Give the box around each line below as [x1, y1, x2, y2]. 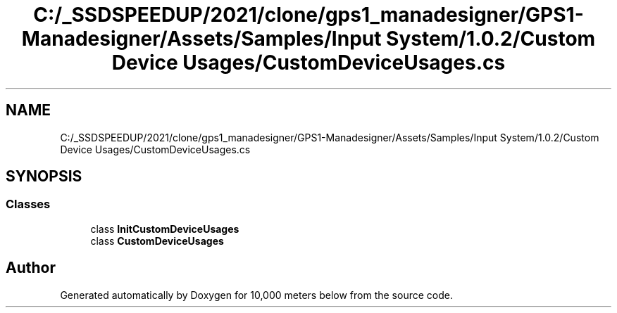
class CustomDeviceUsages [90, 234, 224, 247]
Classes [6, 197, 51, 212]
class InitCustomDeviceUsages [90, 222, 239, 235]
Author [6, 259, 56, 277]
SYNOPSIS [6, 167, 82, 186]
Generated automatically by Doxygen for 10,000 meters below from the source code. [60, 288, 453, 301]
